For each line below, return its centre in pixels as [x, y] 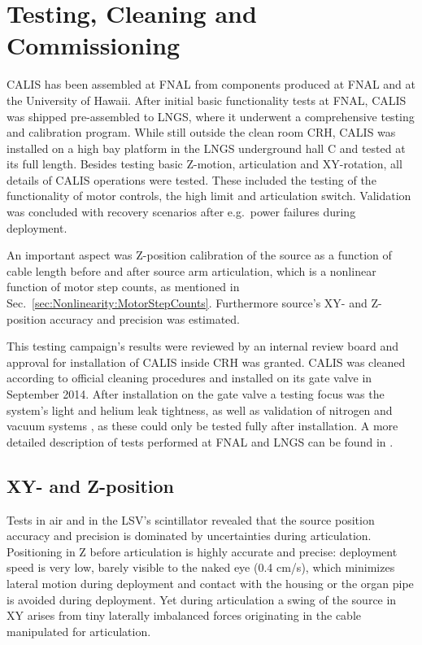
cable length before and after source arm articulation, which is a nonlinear [191, 270]
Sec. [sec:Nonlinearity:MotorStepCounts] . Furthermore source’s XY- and [187, 303]
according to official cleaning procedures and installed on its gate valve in [189, 378]
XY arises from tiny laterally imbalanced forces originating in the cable [184, 615]
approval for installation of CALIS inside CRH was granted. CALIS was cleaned [206, 362]
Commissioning [94, 45]
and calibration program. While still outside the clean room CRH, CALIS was [201, 132]
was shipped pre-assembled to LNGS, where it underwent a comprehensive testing [211, 116]
